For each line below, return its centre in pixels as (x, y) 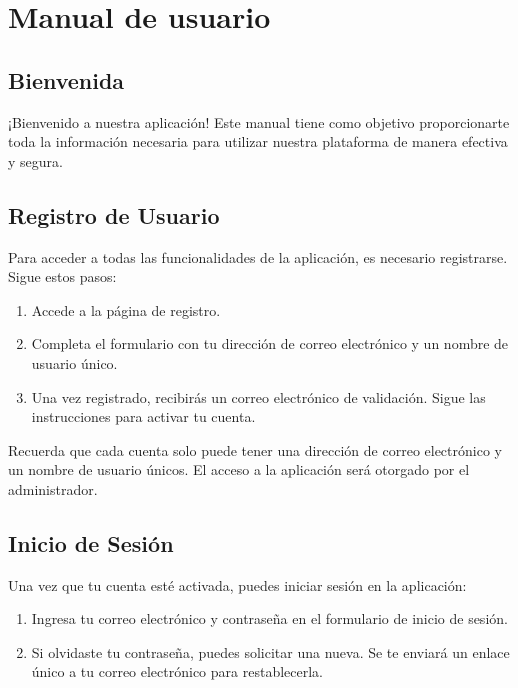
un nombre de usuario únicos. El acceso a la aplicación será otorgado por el (239, 469)
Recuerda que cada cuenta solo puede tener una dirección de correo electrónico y (255, 449)
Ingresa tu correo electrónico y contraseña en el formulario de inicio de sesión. (269, 618)
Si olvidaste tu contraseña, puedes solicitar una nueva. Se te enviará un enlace (270, 651)
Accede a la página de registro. (126, 309)
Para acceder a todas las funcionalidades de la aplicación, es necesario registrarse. (258, 256)
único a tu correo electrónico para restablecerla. (177, 671)
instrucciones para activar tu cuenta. (143, 416)
